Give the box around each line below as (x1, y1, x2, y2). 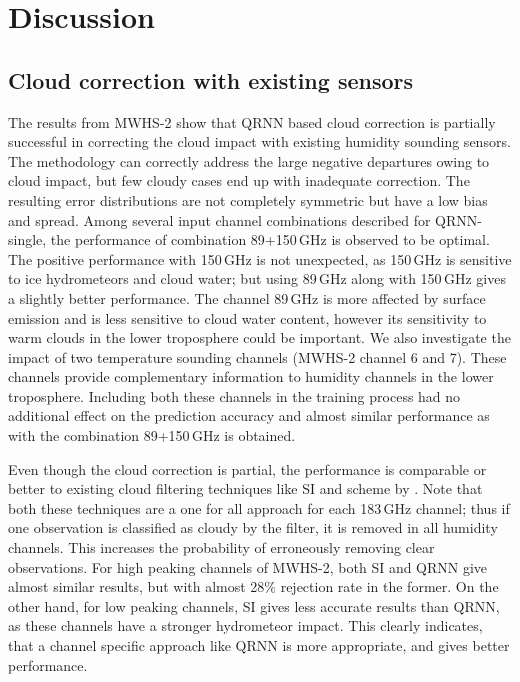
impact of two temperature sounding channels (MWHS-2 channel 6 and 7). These (8, 346, 507, 367)
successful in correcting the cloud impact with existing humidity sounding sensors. (8, 131, 511, 152)
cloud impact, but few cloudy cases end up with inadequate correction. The (8, 170, 470, 191)
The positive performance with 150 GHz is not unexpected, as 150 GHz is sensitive (8, 248, 512, 269)
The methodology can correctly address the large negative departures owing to (8, 150, 490, 171)
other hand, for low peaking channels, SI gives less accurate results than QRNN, (8, 595, 500, 616)
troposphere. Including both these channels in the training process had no (8, 385, 461, 406)
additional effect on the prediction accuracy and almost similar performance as (8, 405, 490, 426)
